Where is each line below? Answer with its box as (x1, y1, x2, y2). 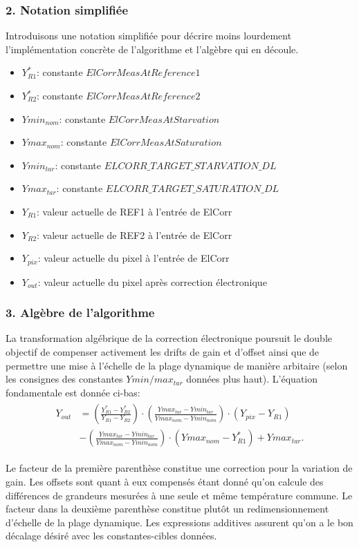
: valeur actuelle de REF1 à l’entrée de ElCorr (37, 204, 232, 218)
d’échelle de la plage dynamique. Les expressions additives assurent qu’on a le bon (6, 515, 353, 529)
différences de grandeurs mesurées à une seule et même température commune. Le (6, 488, 353, 502)
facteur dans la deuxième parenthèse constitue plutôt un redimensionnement (6, 501, 329, 516)
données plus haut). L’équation (186, 372, 318, 386)
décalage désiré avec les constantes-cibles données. (6, 528, 217, 543)
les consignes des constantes (6, 372, 123, 386)
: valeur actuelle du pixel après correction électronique (37, 274, 267, 289)
